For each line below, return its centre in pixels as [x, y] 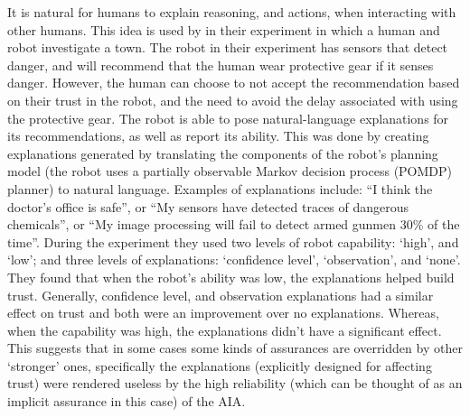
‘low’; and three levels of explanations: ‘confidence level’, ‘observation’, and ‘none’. [234, 259]
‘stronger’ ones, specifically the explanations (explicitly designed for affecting [220, 365]
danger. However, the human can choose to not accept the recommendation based [234, 83]
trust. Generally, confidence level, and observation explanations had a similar [221, 295]
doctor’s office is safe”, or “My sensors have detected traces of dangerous [208, 206]
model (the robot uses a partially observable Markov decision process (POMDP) [230, 171]
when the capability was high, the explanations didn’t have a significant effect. [225, 330]
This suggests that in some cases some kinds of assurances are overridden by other [235, 348]
